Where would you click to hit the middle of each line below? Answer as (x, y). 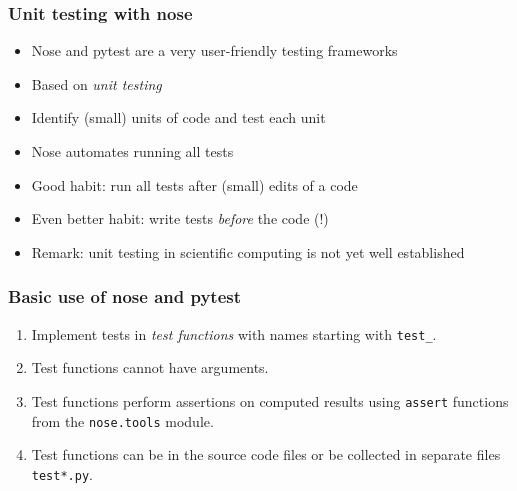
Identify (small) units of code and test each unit (178, 117)
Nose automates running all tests (132, 151)
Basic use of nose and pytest (125, 296)
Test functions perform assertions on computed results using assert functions (270, 400)
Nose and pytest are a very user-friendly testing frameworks (214, 50)
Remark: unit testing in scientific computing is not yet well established (248, 251)
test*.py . (62, 473)
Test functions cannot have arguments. (150, 367)
